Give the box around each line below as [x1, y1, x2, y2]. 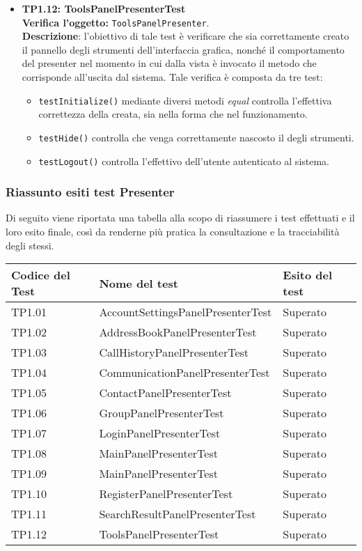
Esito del [283, 267, 333, 284]
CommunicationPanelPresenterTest [99, 364, 270, 381]
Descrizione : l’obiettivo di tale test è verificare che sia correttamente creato [22, 29, 349, 43]
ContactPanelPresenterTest [99, 385, 232, 401]
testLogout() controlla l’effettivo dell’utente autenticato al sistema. [38, 153, 330, 168]
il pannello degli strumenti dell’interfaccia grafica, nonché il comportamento [22, 42, 345, 56]
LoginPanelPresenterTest [99, 425, 221, 442]
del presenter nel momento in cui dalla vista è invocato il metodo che [22, 56, 317, 70]
